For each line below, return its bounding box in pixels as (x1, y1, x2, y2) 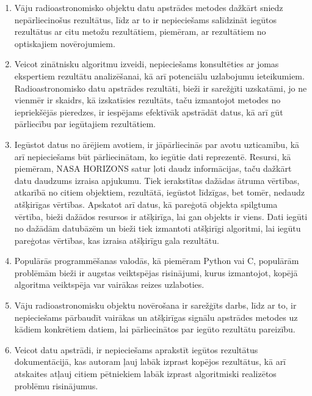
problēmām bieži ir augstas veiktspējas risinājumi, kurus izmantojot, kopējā (14, 266, 298, 279)
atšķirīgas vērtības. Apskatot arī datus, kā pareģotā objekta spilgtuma (14, 197, 278, 210)
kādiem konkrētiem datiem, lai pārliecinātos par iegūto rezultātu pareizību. (14, 323, 296, 335)
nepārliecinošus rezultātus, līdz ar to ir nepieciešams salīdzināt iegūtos (14, 13, 277, 26)
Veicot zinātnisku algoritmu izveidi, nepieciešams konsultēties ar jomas (14, 57, 279, 70)
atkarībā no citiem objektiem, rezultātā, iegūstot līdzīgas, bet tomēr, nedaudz (14, 186, 305, 199)
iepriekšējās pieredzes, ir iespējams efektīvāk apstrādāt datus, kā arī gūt (14, 105, 283, 118)
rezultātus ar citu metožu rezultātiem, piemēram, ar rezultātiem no (14, 25, 266, 38)
